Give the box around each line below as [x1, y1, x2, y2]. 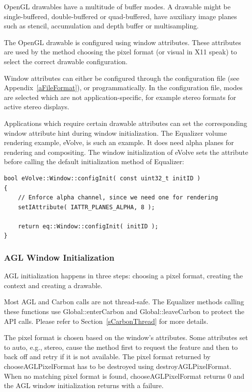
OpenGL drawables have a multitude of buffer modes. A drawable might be [4, 1, 231, 11]
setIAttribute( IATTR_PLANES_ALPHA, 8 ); [18, 203, 155, 211]
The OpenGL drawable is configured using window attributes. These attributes [4, 37, 241, 47]
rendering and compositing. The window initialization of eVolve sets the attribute [4, 147, 249, 157]
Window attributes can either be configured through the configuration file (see [4, 73, 239, 83]
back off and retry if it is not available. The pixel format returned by [4, 351, 211, 362]
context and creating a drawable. [4, 280, 102, 290]
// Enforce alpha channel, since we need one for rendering [18, 194, 218, 201]
